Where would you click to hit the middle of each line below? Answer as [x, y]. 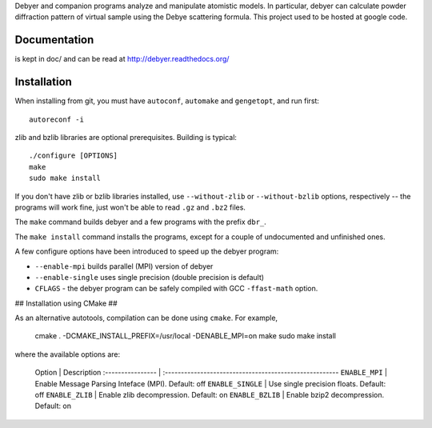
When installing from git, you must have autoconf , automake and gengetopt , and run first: [167, 101]
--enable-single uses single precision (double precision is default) [149, 277]
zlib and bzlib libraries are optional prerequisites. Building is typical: [126, 137]
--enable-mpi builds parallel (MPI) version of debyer [124, 266]
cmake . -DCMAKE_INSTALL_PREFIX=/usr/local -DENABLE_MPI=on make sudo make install [185, 336]
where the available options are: [68, 354]
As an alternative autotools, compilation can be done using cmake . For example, [146, 318]
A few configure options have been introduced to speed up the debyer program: [147, 251]
